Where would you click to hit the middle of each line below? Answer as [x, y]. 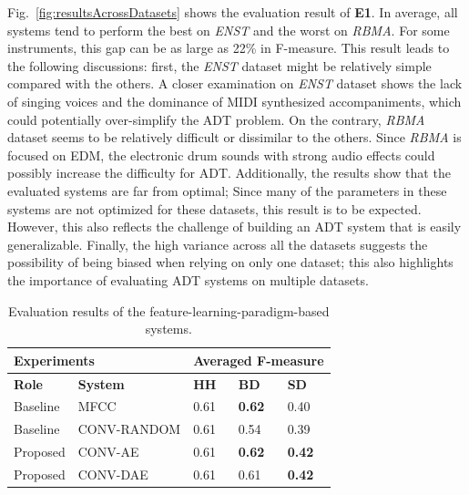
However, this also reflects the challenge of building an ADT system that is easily [234, 227]
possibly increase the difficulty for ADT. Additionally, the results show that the [229, 173]
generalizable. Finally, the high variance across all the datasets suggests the [218, 244]
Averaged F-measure [259, 360]
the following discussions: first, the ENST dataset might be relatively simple [219, 65]
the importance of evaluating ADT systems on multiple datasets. [188, 279]
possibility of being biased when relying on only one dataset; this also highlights [230, 262]
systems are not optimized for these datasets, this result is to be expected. [214, 208]
